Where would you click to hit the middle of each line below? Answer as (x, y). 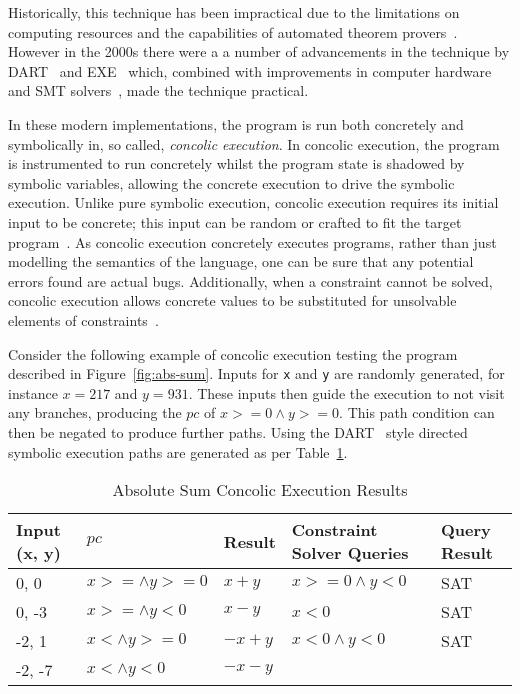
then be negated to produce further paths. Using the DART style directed (238, 431)
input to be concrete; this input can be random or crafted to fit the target (235, 221)
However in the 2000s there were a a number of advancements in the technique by (259, 51)
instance (33, 392)
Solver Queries (350, 553)
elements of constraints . (83, 319)
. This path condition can (417, 412)
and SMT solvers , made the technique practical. (158, 90)
